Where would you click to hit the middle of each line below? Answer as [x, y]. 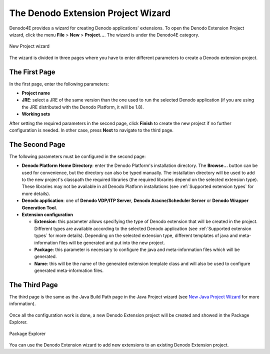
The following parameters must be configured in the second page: [77, 156]
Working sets [36, 114]
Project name [36, 93]
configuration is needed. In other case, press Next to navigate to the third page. [91, 130]
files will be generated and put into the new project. [112, 242]
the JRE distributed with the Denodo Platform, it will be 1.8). [83, 107]
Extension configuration [47, 214]
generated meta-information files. [69, 270]
